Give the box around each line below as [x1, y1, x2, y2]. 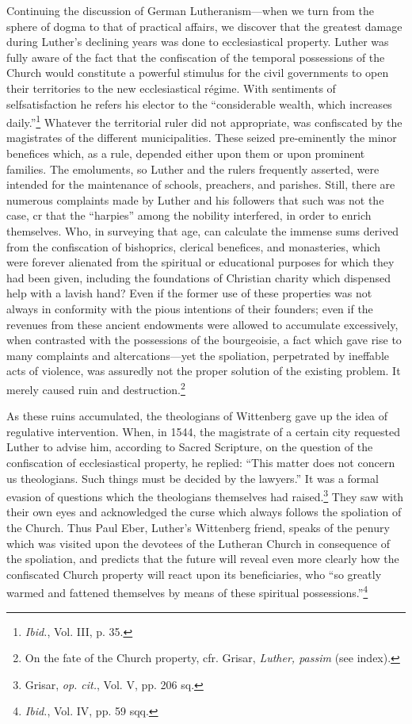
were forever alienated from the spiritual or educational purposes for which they [6, 254, 395, 270]
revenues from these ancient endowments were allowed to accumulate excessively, [6, 316, 399, 332]
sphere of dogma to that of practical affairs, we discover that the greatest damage [6, 17, 402, 34]
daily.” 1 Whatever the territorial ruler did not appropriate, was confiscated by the [6, 112, 402, 130]
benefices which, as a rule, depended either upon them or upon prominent [6, 145, 365, 161]
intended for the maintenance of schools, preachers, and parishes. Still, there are [6, 176, 395, 193]
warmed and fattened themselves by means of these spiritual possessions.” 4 [6, 582, 368, 600]
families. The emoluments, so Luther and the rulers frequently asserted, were [6, 160, 380, 177]
